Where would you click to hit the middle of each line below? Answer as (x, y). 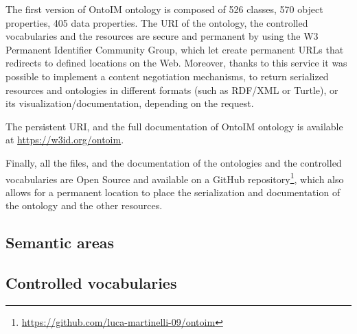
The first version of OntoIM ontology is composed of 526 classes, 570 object (164, 9)
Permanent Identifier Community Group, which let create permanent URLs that (175, 49)
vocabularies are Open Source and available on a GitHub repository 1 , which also (175, 178)
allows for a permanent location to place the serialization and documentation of (173, 192)
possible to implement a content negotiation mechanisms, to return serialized (167, 76)
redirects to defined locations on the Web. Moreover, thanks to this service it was (176, 63)
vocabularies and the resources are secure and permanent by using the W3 (162, 36)
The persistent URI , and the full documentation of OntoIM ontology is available (174, 126)
